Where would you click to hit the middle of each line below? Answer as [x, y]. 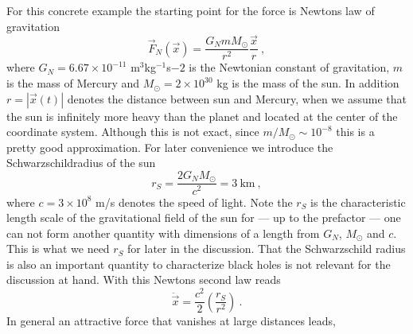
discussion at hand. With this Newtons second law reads [144, 280]
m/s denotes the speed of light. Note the [194, 202]
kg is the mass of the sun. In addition [308, 83]
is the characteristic [358, 202]
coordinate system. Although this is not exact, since [133, 132]
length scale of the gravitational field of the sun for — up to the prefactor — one [204, 217]
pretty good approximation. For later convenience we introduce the [170, 147]
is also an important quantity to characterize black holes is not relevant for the [199, 264]
